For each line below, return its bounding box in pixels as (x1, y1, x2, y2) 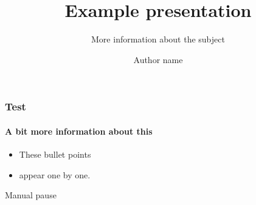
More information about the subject (91, 33, 225, 45)
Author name (133, 53, 183, 66)
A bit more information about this (5, 124, 153, 137)
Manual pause (5, 189, 57, 201)
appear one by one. (19, 168, 91, 181)
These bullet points (19, 148, 91, 161)
